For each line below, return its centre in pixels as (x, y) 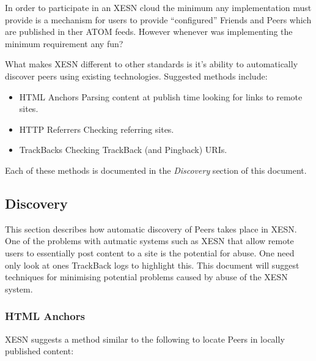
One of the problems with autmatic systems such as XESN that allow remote (149, 241)
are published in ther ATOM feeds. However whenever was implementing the (149, 32)
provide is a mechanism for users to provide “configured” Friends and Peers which (158, 19)
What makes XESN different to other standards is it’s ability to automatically (152, 64)
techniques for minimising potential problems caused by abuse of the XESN (146, 277)
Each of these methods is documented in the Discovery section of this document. (156, 170)
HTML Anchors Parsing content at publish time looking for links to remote (161, 96)
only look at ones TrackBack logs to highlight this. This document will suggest (152, 265)
